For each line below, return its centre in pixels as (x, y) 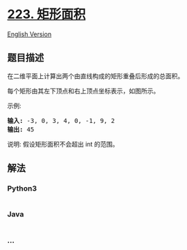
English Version (30, 34)
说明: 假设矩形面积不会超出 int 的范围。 (63, 144)
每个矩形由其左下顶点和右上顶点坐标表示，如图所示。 (83, 91)
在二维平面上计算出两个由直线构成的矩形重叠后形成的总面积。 (96, 76)
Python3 (22, 189)
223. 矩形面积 (46, 14)
